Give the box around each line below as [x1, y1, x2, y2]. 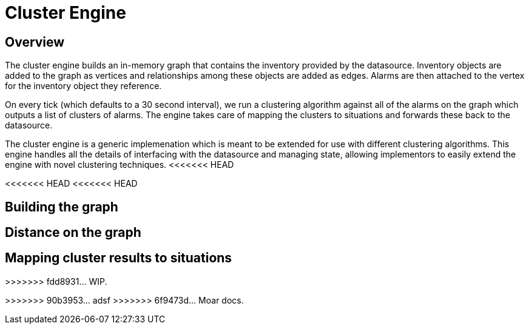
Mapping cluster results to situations [5, 250, 232, 266]
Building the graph [5, 199, 118, 214]
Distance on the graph [5, 225, 141, 241]
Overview [5, 34, 65, 50]
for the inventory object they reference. [5, 81, 162, 91]
